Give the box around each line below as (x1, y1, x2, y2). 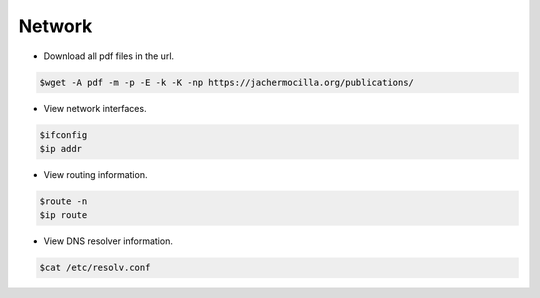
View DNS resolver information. (43, 235, 174, 247)
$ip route (39, 210, 88, 221)
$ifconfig (39, 129, 88, 140)
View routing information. (43, 168, 148, 180)
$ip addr (39, 143, 83, 154)
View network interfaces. (43, 102, 147, 114)
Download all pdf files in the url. (43, 50, 175, 62)
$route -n (39, 195, 88, 207)
